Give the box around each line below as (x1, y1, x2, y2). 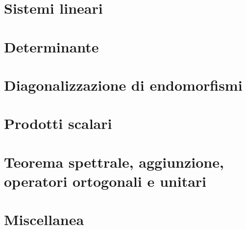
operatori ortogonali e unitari (4, 171, 207, 191)
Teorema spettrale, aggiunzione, (4, 152, 224, 172)
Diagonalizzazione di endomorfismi (4, 75, 243, 95)
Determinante (4, 36, 99, 56)
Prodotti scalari (4, 113, 112, 133)
